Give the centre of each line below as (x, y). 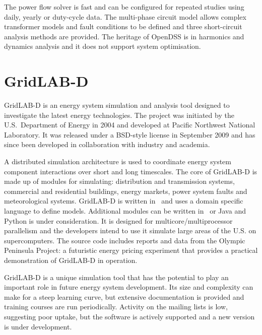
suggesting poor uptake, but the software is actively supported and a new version (129, 316)
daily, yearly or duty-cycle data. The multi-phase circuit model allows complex (125, 16)
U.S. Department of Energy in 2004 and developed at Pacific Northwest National (130, 125)
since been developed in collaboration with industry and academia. (107, 144)
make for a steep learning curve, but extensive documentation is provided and (124, 296)
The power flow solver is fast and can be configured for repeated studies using (124, 7)
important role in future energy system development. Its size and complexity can (129, 287)
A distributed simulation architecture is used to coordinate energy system (118, 161)
